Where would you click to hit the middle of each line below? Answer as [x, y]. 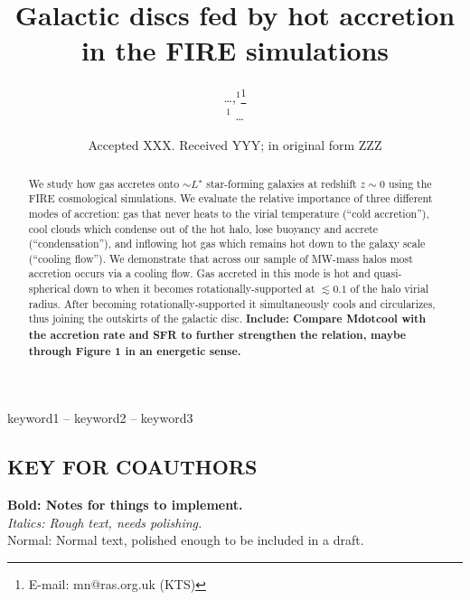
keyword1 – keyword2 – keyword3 [100, 418]
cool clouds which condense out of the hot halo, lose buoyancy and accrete [203, 228]
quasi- [388, 273]
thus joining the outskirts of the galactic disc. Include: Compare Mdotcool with [227, 319]
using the [410, 183]
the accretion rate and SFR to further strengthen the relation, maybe [217, 335]
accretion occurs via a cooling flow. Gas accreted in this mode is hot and [199, 273]
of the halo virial [390, 289]
